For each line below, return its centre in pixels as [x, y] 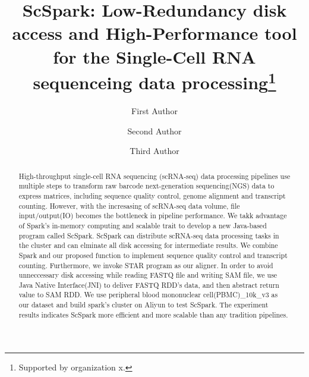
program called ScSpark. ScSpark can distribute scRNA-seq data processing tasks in [149, 235]
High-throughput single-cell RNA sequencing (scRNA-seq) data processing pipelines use [154, 176]
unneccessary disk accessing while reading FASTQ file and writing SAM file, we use [148, 275]
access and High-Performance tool [154, 33]
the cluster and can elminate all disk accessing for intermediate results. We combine [148, 245]
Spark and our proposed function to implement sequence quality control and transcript [153, 255]
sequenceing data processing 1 [154, 81]
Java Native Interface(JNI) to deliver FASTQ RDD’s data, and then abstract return [149, 285]
